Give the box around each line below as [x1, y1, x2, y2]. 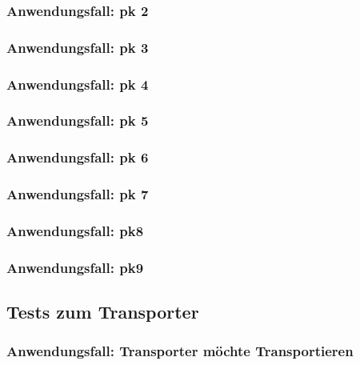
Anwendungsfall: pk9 [6, 257, 144, 277]
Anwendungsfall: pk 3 [6, 37, 149, 57]
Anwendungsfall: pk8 [6, 220, 144, 240]
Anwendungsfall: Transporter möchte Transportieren [6, 341, 354, 361]
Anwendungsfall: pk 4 [6, 74, 149, 94]
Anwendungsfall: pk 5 [6, 110, 149, 130]
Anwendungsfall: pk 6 [6, 147, 149, 167]
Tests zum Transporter [6, 299, 199, 324]
